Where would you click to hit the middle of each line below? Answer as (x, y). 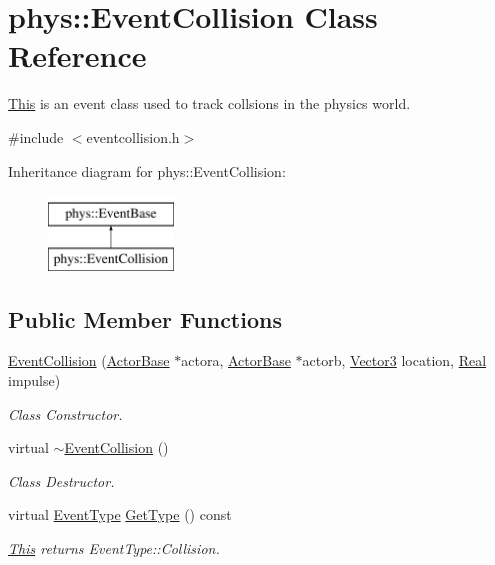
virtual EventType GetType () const (120, 514)
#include (36, 136)
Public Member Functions (145, 318)
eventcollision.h (133, 136)
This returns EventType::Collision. (114, 548)
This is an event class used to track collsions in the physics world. (209, 103)
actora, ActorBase (236, 360)
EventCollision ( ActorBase (89, 360)
